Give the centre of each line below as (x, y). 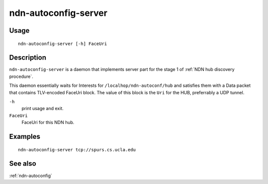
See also (23, 164)
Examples (25, 137)
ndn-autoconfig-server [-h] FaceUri (63, 44)
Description (28, 58)
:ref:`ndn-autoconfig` (31, 176)
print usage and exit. (43, 109)
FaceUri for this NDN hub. (48, 123)
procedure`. (21, 76)
